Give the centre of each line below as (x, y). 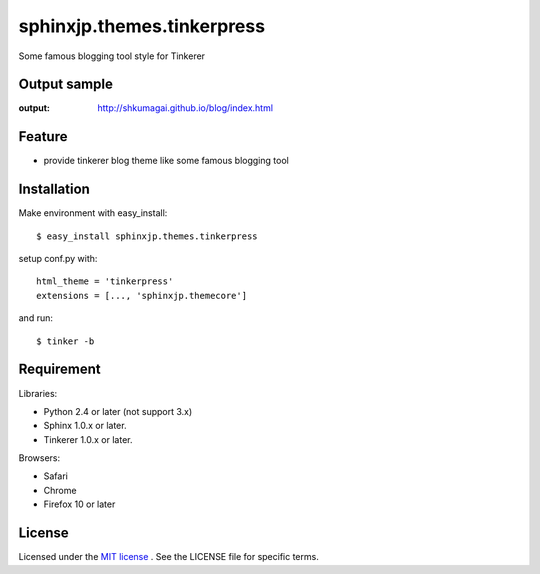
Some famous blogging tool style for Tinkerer (111, 56)
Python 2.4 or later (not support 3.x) (118, 411)
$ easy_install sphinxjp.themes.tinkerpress (147, 236)
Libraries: (38, 393)
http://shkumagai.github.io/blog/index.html (185, 108)
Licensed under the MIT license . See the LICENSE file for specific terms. (168, 557)
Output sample (66, 84)
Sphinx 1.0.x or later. (85, 426)
